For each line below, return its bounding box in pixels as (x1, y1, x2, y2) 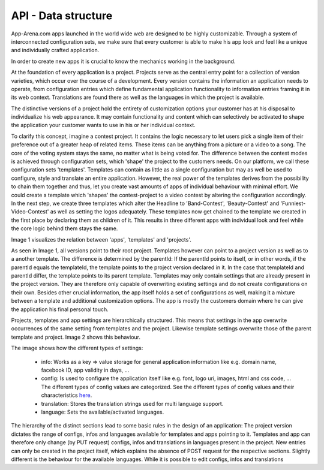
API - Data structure (11, 9, 113, 22)
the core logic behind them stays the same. (11, 225, 118, 232)
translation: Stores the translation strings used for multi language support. (41, 400, 224, 407)
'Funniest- (280, 200, 306, 207)
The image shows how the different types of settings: (11, 345, 143, 352)
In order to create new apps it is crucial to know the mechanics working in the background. (11, 58, 236, 65)
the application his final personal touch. (11, 306, 109, 313)
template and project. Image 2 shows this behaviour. (11, 333, 141, 341)
